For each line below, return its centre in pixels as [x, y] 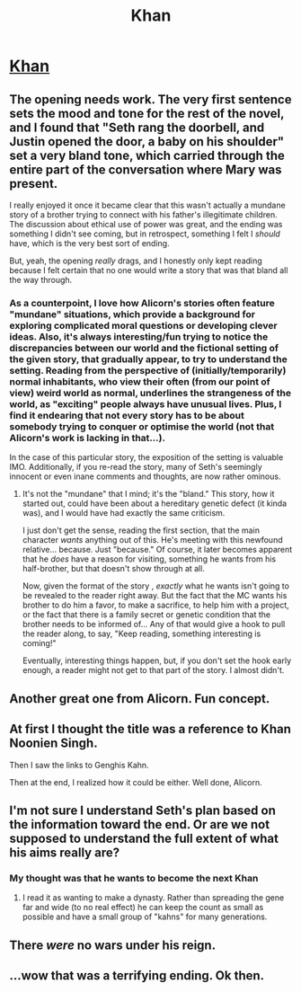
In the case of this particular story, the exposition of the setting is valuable [146, 457]
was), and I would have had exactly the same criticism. [124, 513]
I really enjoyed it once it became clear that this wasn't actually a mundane [147, 205]
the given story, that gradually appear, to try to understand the [148, 359]
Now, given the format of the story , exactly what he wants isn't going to [156, 586]
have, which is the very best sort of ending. [89, 243]
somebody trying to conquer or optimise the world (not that [142, 426]
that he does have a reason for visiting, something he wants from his [149, 559]
